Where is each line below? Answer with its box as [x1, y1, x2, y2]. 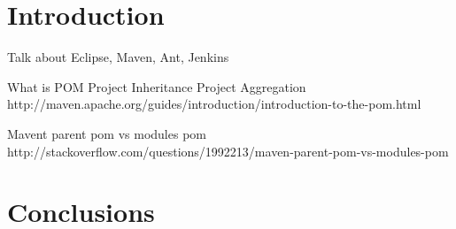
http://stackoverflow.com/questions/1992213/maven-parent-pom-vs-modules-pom [7, 141, 449, 160]
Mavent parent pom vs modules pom [7, 124, 206, 142]
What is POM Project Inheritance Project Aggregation [7, 77, 306, 95]
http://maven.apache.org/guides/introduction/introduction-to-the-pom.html [7, 95, 421, 113]
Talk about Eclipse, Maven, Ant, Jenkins [7, 48, 229, 66]
